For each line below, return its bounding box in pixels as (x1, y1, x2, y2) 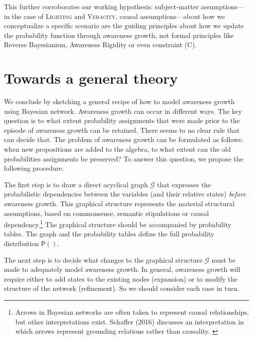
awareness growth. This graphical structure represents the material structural (4, 198, 235, 209)
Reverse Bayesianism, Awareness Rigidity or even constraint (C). (4, 39, 197, 50)
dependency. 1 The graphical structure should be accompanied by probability (4, 218, 232, 229)
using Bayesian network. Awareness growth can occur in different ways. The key (4, 106, 242, 116)
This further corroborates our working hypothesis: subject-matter (4, 1, 199, 11)
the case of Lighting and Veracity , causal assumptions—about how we (12, 11, 225, 21)
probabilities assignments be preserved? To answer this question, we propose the (4, 153, 243, 163)
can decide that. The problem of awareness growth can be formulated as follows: (4, 134, 243, 144)
